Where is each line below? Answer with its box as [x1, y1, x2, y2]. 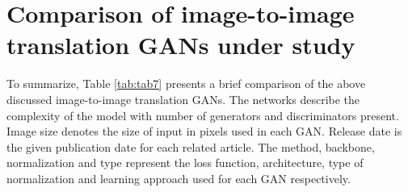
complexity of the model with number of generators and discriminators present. [6, 106, 399, 123]
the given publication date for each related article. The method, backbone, [6, 138, 375, 155]
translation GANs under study [6, 28, 355, 61]
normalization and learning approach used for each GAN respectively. [6, 169, 351, 186]
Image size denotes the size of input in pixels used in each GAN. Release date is [6, 123, 402, 140]
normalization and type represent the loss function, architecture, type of [6, 154, 364, 171]
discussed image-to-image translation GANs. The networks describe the [6, 90, 360, 107]
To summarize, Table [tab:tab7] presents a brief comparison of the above [6, 75, 366, 92]
